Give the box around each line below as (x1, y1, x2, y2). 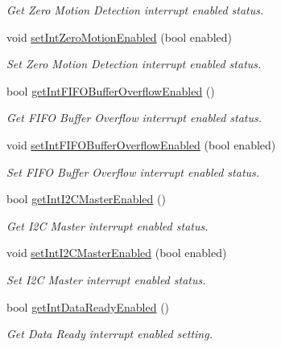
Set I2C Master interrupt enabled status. (6, 271, 206, 288)
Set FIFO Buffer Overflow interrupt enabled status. (6, 163, 260, 180)
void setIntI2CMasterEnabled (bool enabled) (6, 244, 227, 261)
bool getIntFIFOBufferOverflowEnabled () (6, 82, 215, 99)
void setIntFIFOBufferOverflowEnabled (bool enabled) (6, 136, 276, 153)
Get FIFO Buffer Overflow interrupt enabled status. (6, 109, 262, 126)
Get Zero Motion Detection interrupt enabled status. (6, 2, 264, 18)
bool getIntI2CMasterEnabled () (6, 190, 166, 207)
